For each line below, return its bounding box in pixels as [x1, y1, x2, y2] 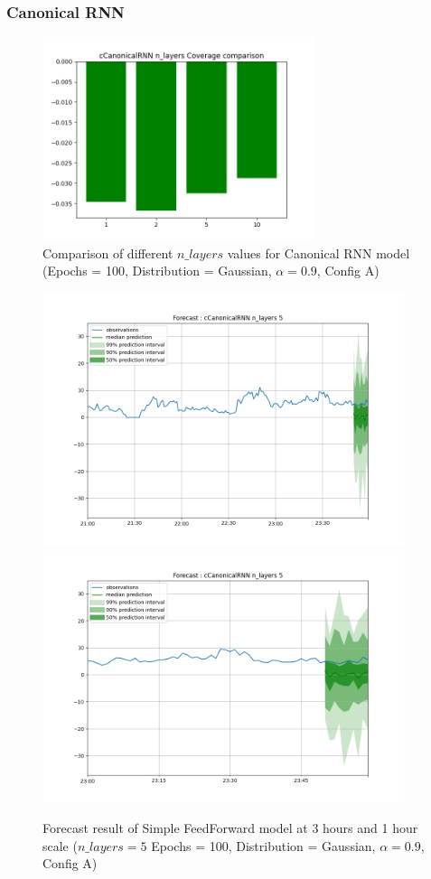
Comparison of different [42, 243, 173, 262]
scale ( [42, 836, 78, 855]
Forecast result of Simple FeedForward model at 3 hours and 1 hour [42, 818, 418, 837]
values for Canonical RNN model [227, 243, 410, 262]
